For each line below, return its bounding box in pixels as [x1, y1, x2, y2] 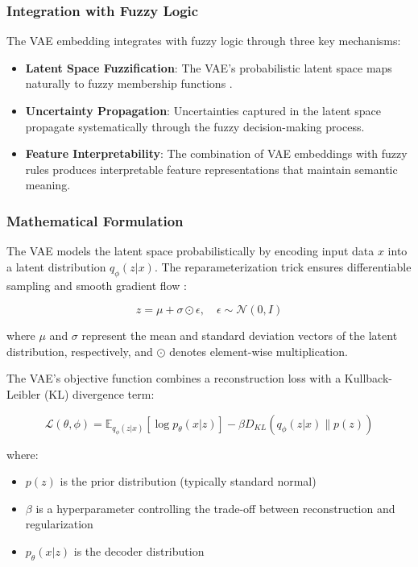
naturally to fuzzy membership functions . [25, 75, 233, 92]
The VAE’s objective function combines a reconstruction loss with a [6, 370, 341, 387]
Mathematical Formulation [6, 210, 184, 230]
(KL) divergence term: [43, 385, 155, 402]
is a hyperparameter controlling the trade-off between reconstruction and [35, 499, 395, 516]
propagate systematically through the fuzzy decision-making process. [25, 118, 365, 135]
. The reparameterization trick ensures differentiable [154, 258, 412, 275]
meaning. [25, 176, 71, 193]
